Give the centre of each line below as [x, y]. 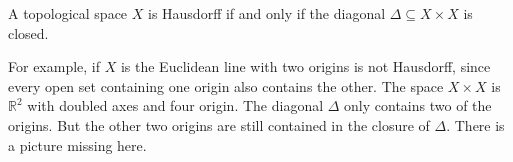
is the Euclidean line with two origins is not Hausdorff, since [305, 66]
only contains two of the [418, 105]
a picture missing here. [77, 144]
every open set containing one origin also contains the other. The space [226, 85]
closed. [28, 32]
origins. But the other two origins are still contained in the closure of [219, 124]
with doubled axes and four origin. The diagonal [175, 105]
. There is [475, 124]
